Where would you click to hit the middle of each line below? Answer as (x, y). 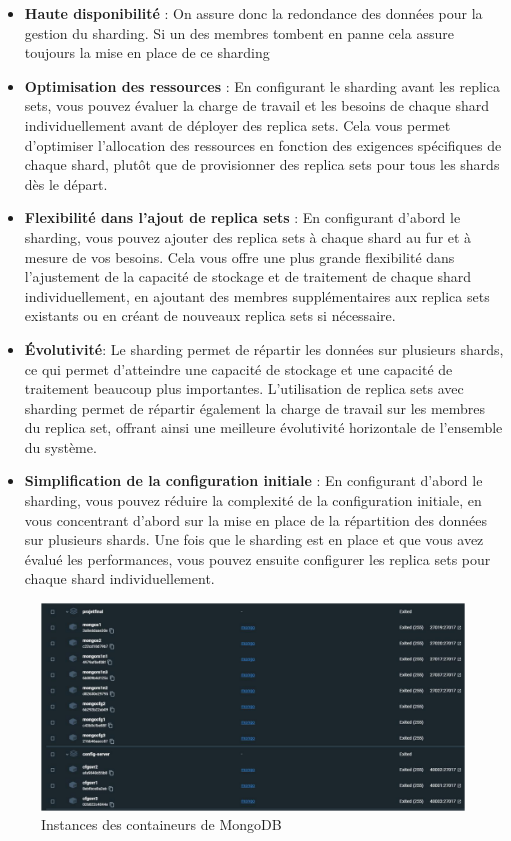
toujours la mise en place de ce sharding (147, 52)
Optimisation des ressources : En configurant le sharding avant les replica (262, 85)
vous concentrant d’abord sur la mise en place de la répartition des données (255, 519)
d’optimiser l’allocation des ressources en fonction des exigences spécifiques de (263, 144)
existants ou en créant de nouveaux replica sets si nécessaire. (210, 315)
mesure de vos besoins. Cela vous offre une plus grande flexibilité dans (239, 256)
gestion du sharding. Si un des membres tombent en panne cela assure (239, 32)
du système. (60, 446)
